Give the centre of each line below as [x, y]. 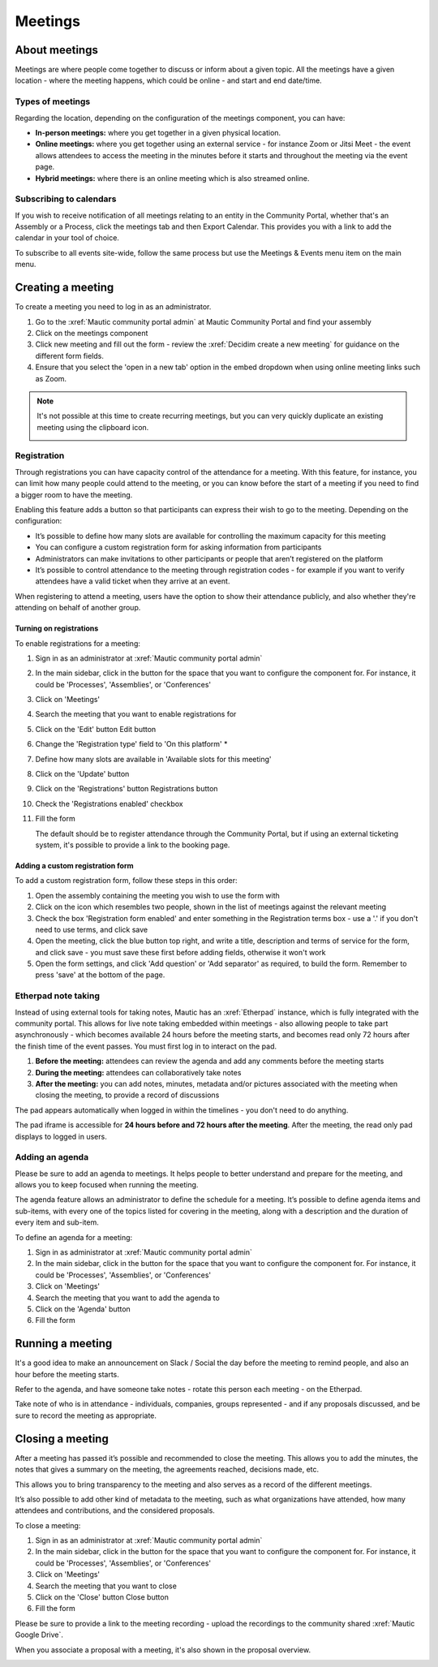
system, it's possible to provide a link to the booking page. [133, 845]
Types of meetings [53, 101]
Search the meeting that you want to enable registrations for [136, 714]
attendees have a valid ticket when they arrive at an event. [133, 581]
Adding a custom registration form [74, 865]
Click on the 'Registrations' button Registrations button [127, 789]
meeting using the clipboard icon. [93, 427]
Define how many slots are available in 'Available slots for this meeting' [153, 759]
